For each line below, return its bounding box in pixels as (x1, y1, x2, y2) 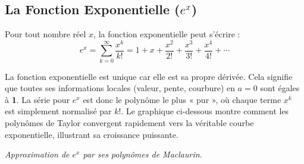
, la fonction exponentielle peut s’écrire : (93, 28, 240, 40)
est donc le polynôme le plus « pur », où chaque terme (83, 93, 281, 105)
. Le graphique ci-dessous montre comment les (121, 105, 289, 117)
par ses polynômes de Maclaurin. (83, 148, 202, 160)
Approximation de (5, 148, 70, 160)
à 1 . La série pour (5, 93, 70, 105)
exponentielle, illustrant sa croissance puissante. (5, 128, 178, 140)
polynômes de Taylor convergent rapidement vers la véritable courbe (5, 117, 254, 129)
